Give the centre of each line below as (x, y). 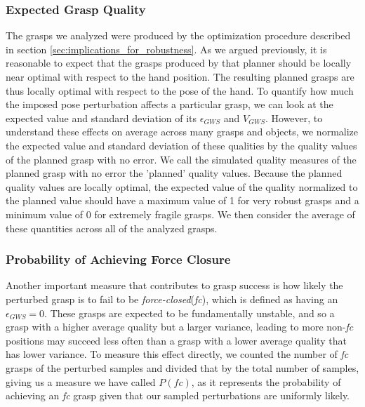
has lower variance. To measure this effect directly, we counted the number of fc (177, 354)
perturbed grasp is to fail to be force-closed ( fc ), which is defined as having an (172, 299)
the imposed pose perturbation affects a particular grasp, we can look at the (170, 104)
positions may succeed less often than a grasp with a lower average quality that (176, 340)
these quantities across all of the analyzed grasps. (112, 228)
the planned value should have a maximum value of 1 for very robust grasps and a (182, 200)
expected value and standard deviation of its (101, 118)
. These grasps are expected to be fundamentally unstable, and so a (190, 313)
